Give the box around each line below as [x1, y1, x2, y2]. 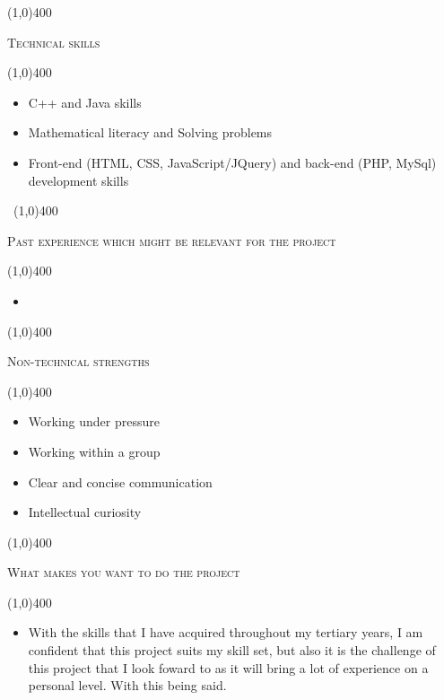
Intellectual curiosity [28, 503, 142, 521]
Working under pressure [28, 412, 160, 431]
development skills [28, 171, 129, 189]
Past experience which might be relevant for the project [7, 231, 336, 249]
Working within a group [28, 442, 161, 460]
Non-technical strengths [7, 352, 150, 371]
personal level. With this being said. [28, 676, 227, 695]
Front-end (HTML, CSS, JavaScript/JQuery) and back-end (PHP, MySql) [28, 153, 437, 171]
